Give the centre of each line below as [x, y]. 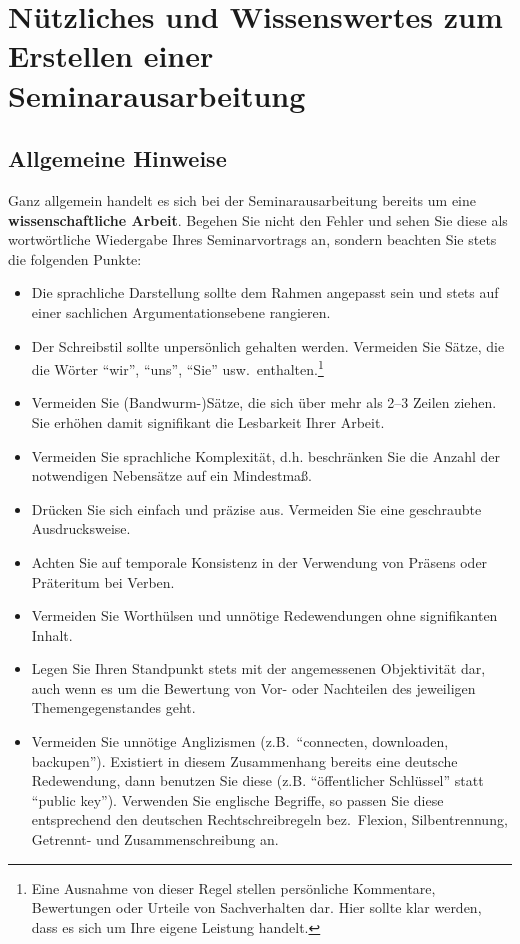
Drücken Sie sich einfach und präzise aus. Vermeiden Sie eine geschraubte [256, 508]
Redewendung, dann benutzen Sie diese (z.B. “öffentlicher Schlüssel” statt [257, 780]
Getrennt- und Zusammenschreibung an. [155, 839]
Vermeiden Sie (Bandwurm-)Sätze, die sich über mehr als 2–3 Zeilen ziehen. [264, 402]
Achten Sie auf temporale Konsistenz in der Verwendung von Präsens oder [259, 561]
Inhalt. [52, 634]
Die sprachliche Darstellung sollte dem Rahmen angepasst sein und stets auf [265, 292]
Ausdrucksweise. [81, 528]
